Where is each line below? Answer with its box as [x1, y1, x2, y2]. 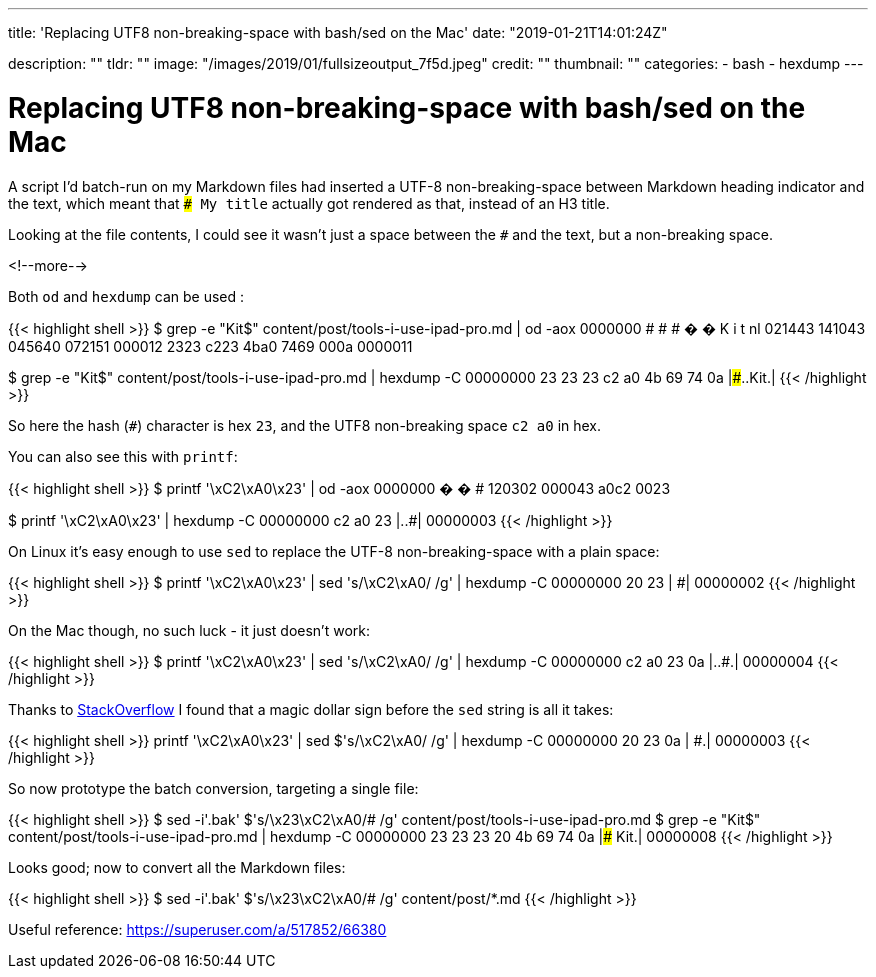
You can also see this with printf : [8, 447, 238, 465]
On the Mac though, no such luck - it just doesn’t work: [8, 621, 371, 639]
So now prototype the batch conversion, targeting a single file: [8, 779, 419, 797]
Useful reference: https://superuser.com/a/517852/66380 [8, 920, 387, 938]
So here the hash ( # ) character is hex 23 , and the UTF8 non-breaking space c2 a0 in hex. [8, 416, 602, 434]
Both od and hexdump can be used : [8, 287, 245, 305]
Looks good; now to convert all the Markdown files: [8, 858, 346, 876]
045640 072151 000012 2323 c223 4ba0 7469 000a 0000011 [8, 337, 413, 355]
